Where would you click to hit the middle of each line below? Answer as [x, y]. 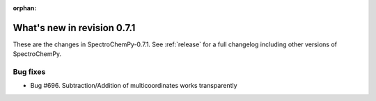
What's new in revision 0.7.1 [74, 28]
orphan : [25, 8]
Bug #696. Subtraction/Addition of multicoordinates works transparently [134, 86]
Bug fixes [29, 72]
